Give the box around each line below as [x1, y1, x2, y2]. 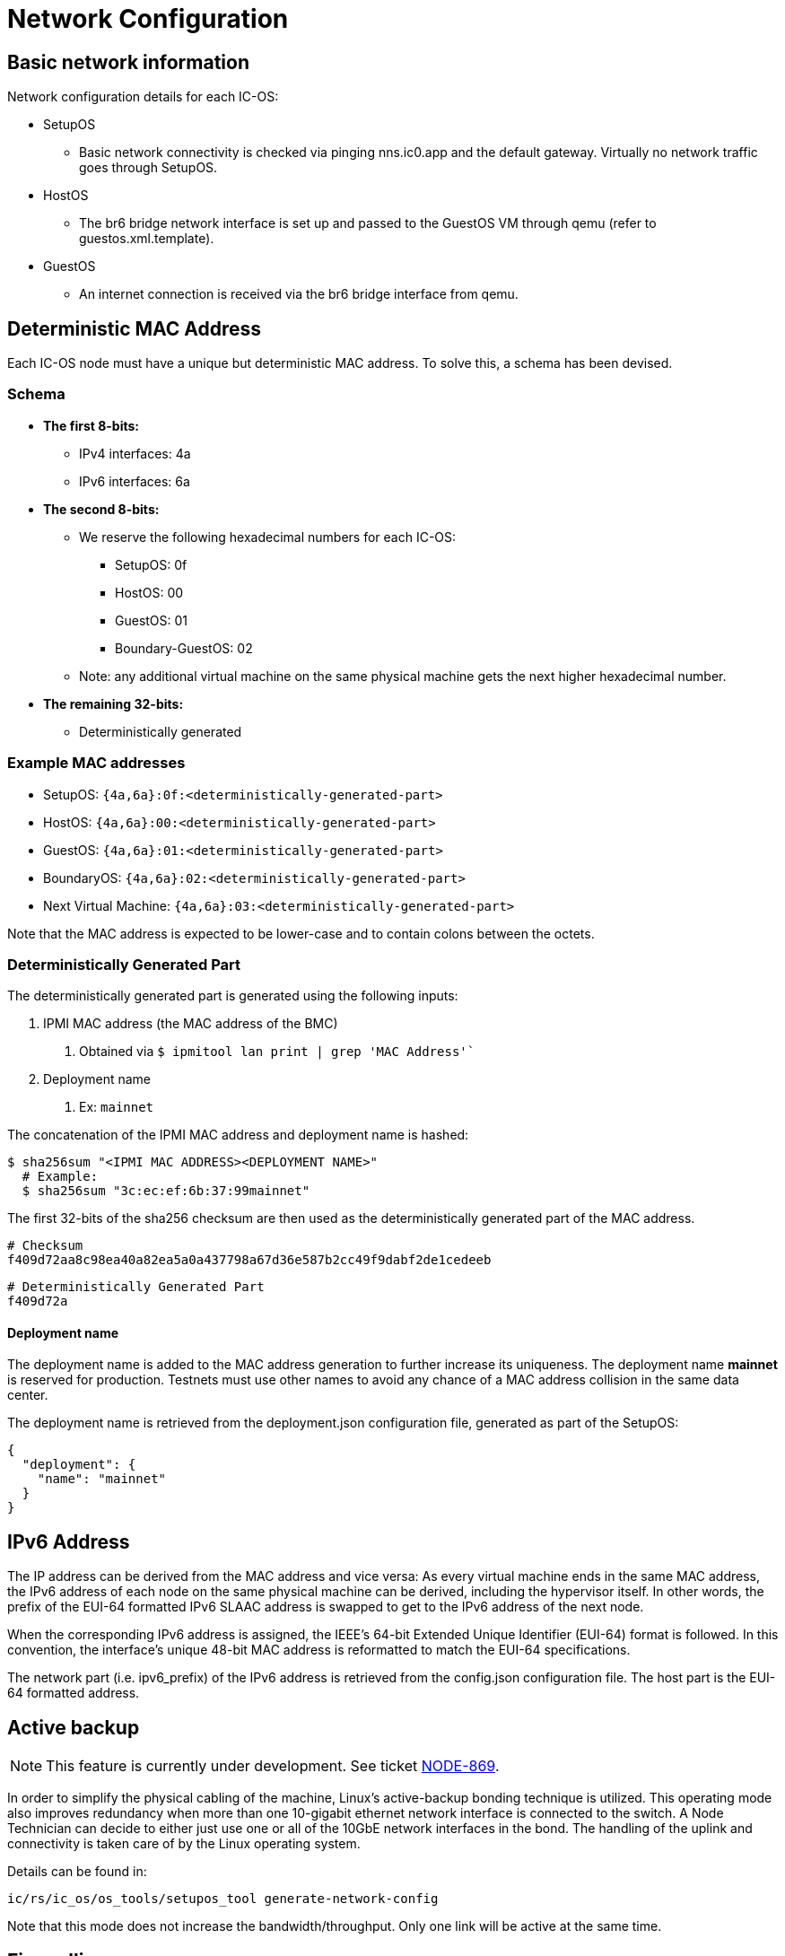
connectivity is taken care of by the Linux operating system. [7, 1836, 361, 1852]
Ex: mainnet [79, 1099, 154, 1115]
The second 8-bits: [43, 501, 160, 517]
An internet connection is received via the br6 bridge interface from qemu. [79, 286, 519, 302]
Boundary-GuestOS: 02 [115, 640, 253, 656]
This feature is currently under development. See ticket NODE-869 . [46, 1757, 500, 1776]
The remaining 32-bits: [43, 695, 184, 712]
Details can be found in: [7, 1864, 147, 1880]
